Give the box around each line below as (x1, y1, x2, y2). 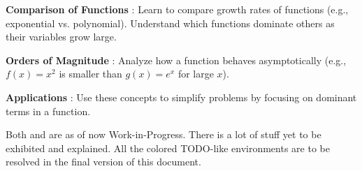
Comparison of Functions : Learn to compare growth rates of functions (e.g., (6, 2, 349, 16)
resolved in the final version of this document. (6, 154, 201, 169)
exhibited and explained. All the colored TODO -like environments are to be (6, 140, 330, 155)
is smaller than (59, 66, 122, 81)
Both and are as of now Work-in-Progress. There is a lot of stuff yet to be (6, 127, 321, 142)
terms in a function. (6, 103, 91, 118)
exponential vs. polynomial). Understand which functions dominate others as (6, 15, 335, 30)
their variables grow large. (6, 29, 117, 44)
